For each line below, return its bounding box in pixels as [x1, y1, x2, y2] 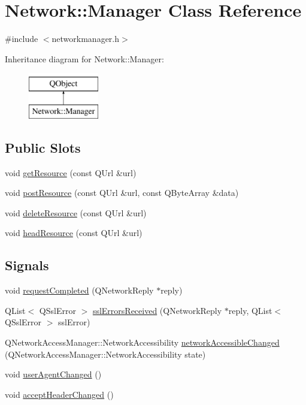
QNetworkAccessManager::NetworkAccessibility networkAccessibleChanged [5, 336, 280, 349]
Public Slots [5, 138, 81, 156]
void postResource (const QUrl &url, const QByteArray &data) [5, 186, 239, 199]
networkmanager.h [51, 32, 120, 45]
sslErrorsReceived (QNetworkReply [92, 304, 222, 316]
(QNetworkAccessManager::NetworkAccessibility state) [5, 347, 206, 360]
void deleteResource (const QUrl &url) [5, 206, 147, 219]
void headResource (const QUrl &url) [5, 226, 143, 239]
